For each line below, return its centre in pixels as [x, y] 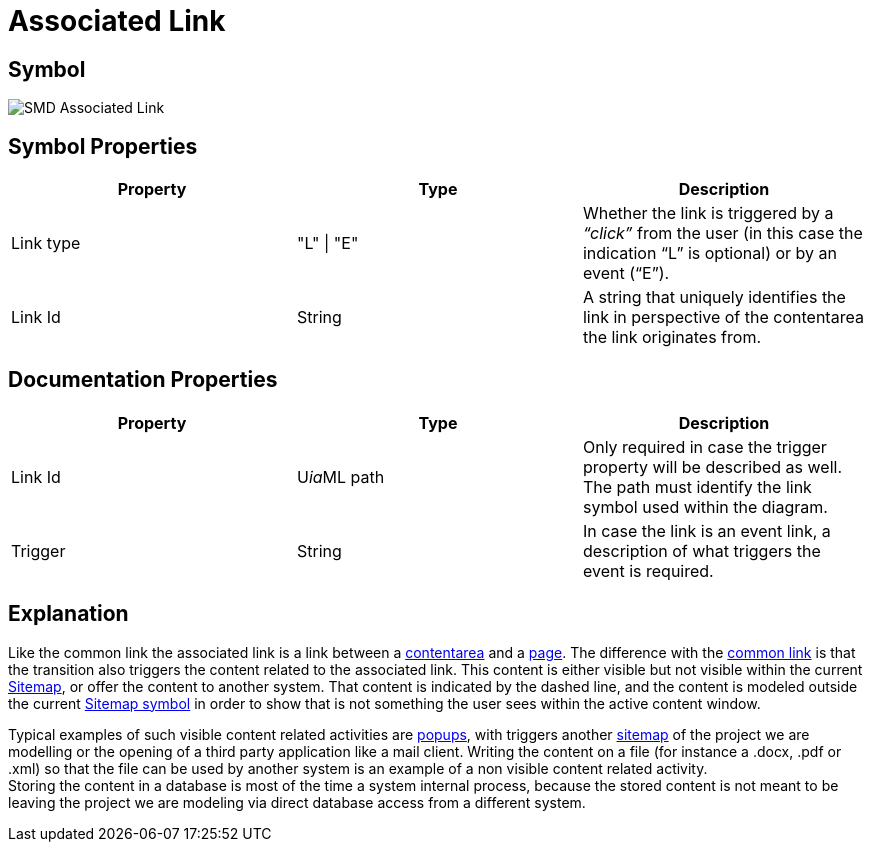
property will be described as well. [712, 466]
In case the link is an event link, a [706, 530]
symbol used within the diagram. [705, 506]
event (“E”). [626, 273]
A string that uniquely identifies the [714, 297]
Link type [46, 243]
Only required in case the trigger [704, 446]
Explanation [68, 614]
